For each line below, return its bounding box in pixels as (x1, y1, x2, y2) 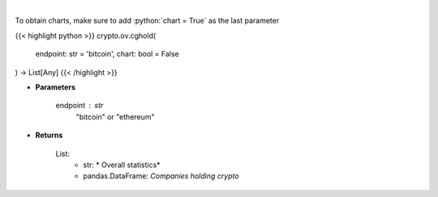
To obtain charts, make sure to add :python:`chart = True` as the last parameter (15, 16, 280, 26)
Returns (35, 130, 63, 140)
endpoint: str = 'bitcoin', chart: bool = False (35, 49, 180, 59)
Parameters (35, 82, 76, 92)
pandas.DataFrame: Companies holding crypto (83, 171, 239, 181)
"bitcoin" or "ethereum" (75, 111, 155, 121)
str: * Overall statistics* (83, 160, 161, 170)
